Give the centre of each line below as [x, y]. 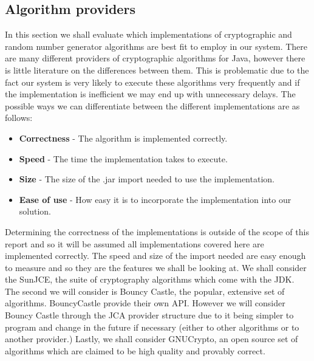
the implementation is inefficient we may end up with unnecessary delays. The [150, 94]
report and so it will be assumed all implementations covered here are [135, 243]
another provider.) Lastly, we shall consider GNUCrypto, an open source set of [152, 339]
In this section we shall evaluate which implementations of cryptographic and [148, 34]
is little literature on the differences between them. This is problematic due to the [157, 70]
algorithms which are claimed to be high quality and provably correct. [135, 350]
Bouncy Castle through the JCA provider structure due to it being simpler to [149, 315]
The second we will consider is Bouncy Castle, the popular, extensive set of [145, 291]
